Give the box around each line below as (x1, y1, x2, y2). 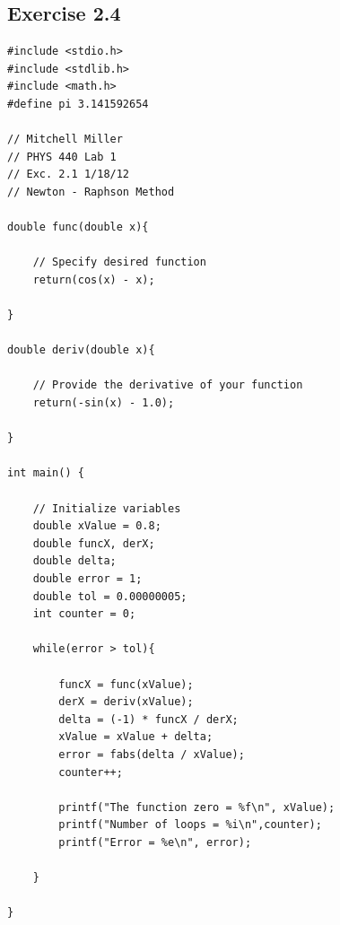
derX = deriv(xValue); (58, 695, 194, 709)
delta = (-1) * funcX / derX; (58, 712, 239, 726)
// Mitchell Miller (7, 133, 123, 146)
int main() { (7, 467, 84, 480)
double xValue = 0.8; (32, 519, 161, 533)
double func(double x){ (7, 221, 149, 234)
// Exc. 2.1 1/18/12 (7, 168, 130, 181)
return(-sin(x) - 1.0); (32, 397, 175, 410)
